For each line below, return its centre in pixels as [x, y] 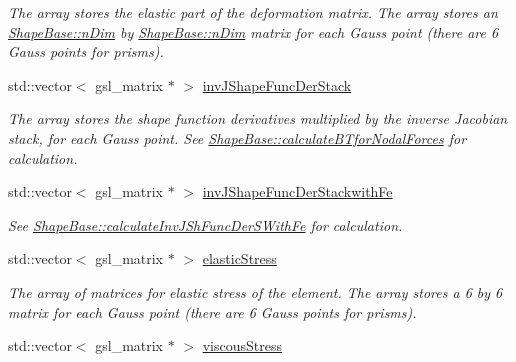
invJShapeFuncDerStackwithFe [297, 191]
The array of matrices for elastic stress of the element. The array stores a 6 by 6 [255, 291]
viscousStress [242, 345]
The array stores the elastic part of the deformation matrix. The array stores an [253, 12]
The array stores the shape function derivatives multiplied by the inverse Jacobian [258, 118]
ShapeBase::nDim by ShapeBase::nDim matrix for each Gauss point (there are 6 [253, 31]
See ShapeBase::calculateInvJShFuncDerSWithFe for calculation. [205, 224]
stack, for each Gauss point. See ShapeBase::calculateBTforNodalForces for [237, 137]
